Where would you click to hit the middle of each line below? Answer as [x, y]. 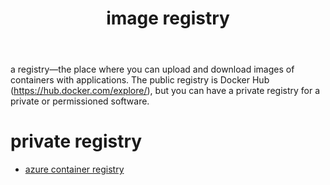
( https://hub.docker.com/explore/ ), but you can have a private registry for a [165, 91]
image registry [168, 18]
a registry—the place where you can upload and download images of [152, 69]
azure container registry [74, 169]
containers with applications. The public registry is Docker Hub [140, 80]
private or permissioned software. [80, 101]
